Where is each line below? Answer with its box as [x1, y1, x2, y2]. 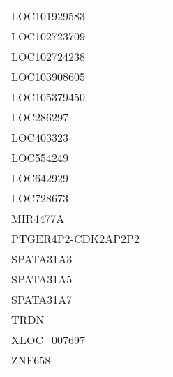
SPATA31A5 [11, 271, 73, 287]
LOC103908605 [11, 68, 86, 84]
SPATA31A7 [11, 291, 73, 307]
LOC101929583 [11, 8, 86, 24]
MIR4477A [11, 210, 65, 226]
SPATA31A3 [11, 251, 73, 267]
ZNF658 [11, 352, 51, 368]
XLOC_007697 [11, 332, 86, 348]
